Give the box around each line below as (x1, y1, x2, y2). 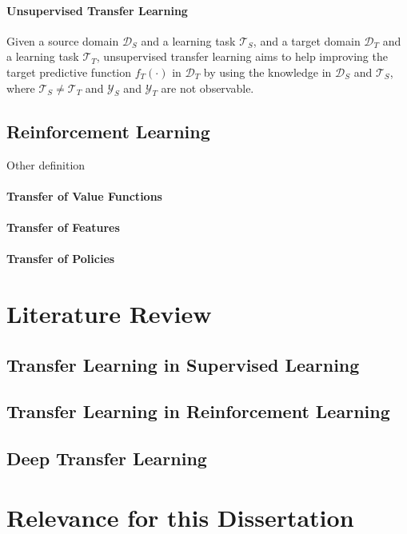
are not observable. (161, 79, 254, 96)
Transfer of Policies (6, 250, 115, 267)
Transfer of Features (6, 218, 120, 235)
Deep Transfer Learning (6, 446, 207, 471)
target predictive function (6, 63, 132, 80)
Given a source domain (6, 32, 119, 49)
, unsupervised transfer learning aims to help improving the (96, 48, 388, 65)
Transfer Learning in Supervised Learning (6, 352, 360, 377)
